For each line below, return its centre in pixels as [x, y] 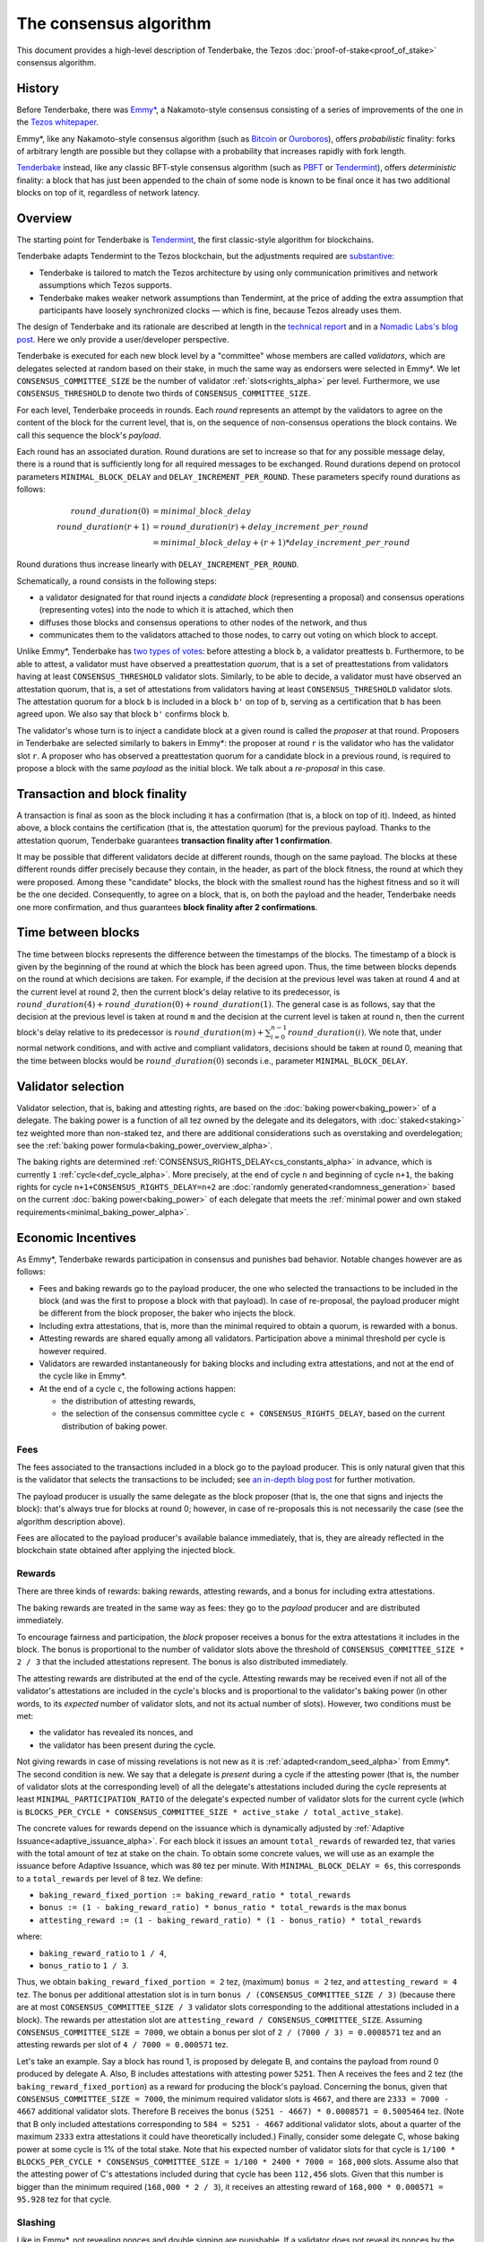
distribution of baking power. [114, 1426]
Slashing [36, 2222]
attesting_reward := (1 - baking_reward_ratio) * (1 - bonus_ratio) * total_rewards [230, 1920]
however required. [73, 1351]
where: [30, 1936]
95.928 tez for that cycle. [64, 2199]
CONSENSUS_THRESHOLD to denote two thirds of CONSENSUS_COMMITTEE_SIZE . [164, 394]
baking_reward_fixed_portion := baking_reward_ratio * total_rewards [195, 1895]
